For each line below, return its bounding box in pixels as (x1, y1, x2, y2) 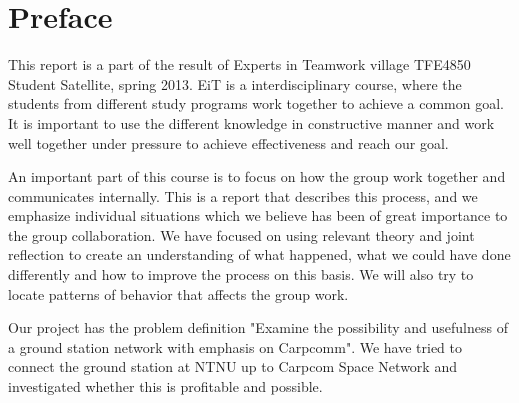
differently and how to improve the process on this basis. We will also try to (8, 264, 474, 285)
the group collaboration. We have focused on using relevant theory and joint (8, 224, 475, 245)
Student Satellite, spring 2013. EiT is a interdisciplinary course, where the (8, 73, 462, 94)
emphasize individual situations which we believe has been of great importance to (8, 205, 508, 226)
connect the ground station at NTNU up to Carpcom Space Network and (8, 356, 457, 377)
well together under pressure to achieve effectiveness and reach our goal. (8, 132, 449, 153)
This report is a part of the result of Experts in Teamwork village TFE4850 (8, 54, 471, 75)
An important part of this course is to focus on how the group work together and (8, 166, 506, 187)
